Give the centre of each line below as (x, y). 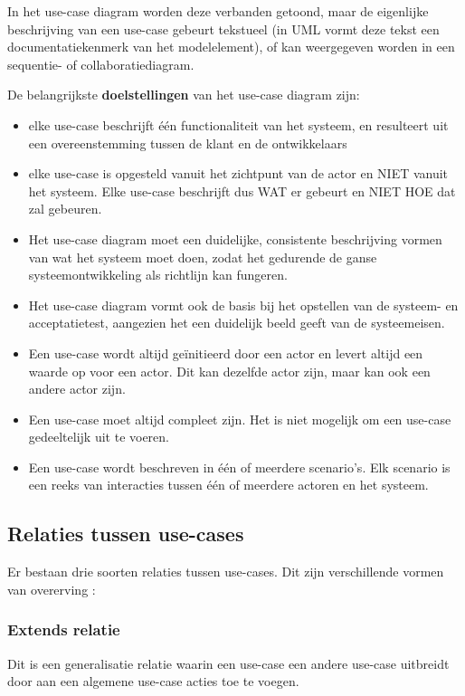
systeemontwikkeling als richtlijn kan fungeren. (158, 275)
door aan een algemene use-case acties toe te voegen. (153, 681)
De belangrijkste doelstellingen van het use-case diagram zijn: (184, 95)
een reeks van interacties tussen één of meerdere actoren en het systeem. (228, 485)
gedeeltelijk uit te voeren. (99, 437)
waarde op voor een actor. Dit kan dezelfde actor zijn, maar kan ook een (229, 371)
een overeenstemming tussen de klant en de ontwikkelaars (188, 143)
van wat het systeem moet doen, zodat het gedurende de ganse (203, 257)
